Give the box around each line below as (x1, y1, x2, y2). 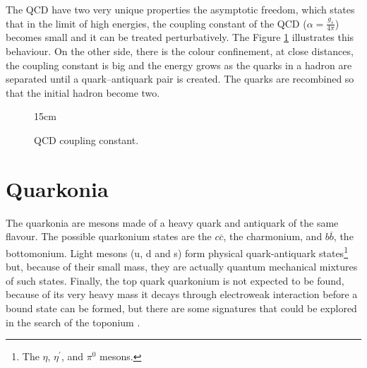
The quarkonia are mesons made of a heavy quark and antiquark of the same (6, 215, 339, 230)
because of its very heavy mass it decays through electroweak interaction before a (6, 287, 358, 302)
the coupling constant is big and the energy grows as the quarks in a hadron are (6, 57, 352, 72)
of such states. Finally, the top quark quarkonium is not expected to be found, (6, 273, 344, 287)
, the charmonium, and (223, 229, 323, 244)
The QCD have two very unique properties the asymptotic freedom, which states (6, 2, 355, 16)
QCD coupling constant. (34, 132, 139, 147)
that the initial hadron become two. (6, 85, 160, 100)
